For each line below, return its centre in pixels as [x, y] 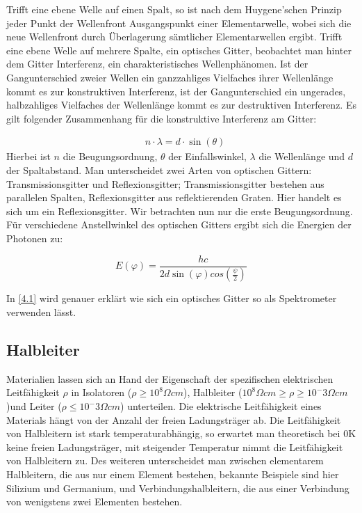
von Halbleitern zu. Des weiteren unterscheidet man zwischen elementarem [165, 460]
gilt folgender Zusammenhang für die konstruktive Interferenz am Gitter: [162, 118]
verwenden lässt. [41, 312]
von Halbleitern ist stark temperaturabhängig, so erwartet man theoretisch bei [173, 433]
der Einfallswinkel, [207, 156]
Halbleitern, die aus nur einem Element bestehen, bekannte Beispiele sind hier [173, 474]
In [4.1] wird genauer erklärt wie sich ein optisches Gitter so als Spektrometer [172, 298]
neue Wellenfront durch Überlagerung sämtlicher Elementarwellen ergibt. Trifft [174, 37]
